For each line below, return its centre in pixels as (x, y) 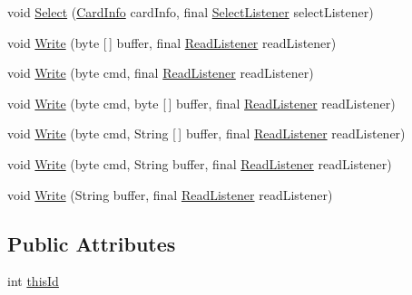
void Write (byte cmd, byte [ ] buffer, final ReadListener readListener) (201, 103)
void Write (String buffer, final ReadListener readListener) (170, 194)
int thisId (33, 281)
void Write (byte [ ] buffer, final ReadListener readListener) (172, 42)
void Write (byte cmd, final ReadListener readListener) (161, 73)
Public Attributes (92, 243)
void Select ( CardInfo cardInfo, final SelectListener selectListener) (191, 12)
